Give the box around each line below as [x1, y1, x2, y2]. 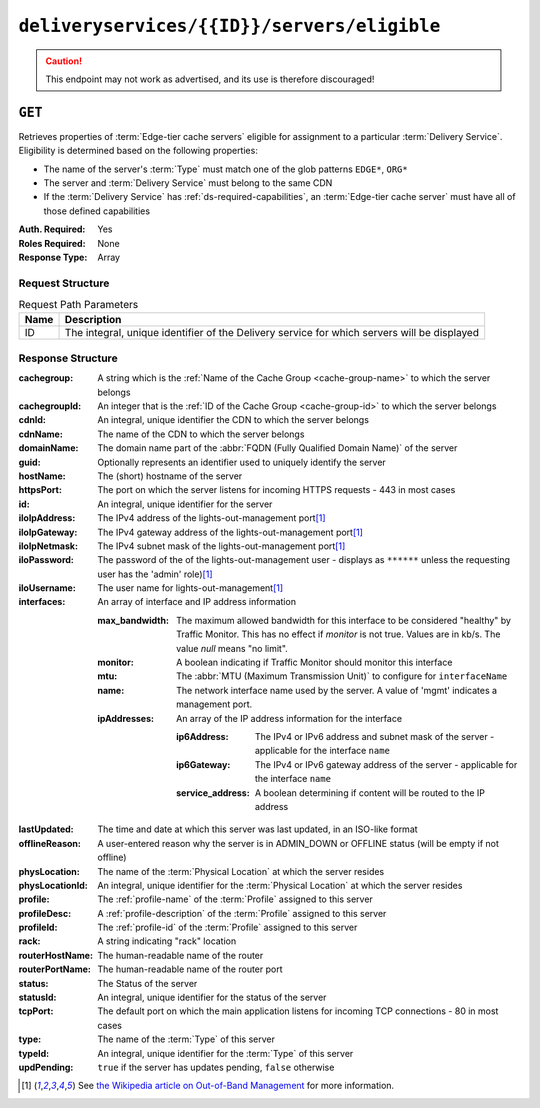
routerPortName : [18, 963, 92, 975]
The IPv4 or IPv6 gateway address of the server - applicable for [255, 758, 518, 770]
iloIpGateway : [18, 526, 78, 538]
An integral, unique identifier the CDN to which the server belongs [97, 414, 370, 426]
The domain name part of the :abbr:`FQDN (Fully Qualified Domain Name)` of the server [97, 442, 458, 454]
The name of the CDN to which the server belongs [97, 428, 305, 440]
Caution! [45, 55, 83, 67]
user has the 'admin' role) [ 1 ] [97, 568, 214, 580]
